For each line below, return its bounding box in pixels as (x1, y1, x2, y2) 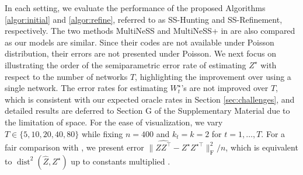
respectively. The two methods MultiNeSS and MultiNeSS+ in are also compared (5, 24, 295, 37)
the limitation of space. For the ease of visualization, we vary (5, 116, 223, 128)
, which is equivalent (225, 141, 298, 153)
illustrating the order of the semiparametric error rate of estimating (5, 58, 246, 71)
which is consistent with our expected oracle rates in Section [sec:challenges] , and (5, 93, 295, 105)
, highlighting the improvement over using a (135, 70, 291, 82)
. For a (261, 127, 285, 139)
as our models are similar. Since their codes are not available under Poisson (5, 36, 274, 48)
